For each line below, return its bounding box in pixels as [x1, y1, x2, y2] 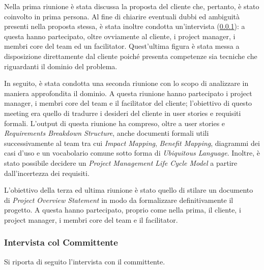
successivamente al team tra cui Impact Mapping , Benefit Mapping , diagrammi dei [4, 137, 260, 148]
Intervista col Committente [4, 236, 118, 249]
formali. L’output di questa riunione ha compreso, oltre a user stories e [4, 117, 225, 128]
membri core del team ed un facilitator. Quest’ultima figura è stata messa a [4, 41, 240, 51]
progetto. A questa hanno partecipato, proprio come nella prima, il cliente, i [4, 204, 241, 215]
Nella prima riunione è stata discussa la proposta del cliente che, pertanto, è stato [4, 1, 259, 11]
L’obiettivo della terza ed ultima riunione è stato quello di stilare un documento [4, 185, 253, 195]
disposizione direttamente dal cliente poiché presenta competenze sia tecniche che [4, 50, 257, 61]
